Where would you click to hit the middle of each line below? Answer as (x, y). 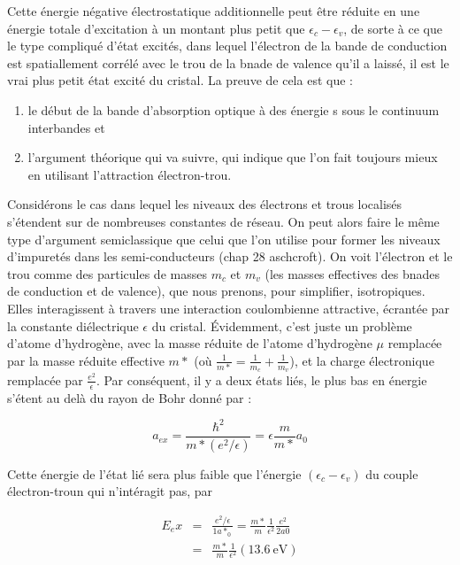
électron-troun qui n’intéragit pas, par (110, 491)
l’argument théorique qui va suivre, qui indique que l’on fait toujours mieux (233, 157)
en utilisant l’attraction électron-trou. (130, 174)
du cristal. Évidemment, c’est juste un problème (282, 325)
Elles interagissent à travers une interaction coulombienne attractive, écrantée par (229, 308)
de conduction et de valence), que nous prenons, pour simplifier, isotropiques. (216, 291)
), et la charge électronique (362, 360)
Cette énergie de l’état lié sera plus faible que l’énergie (154, 473)
